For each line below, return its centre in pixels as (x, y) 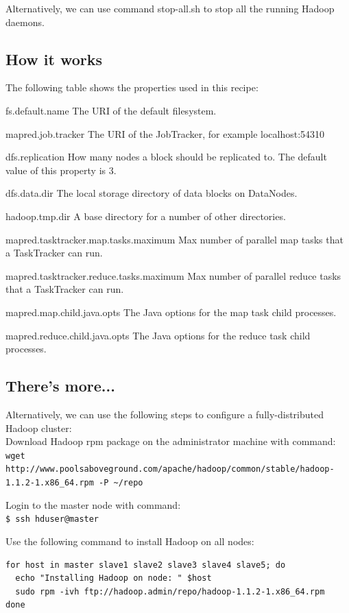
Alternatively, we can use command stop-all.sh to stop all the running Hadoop (170, 8)
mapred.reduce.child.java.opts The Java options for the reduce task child (158, 335)
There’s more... (60, 386)
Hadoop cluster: (39, 428)
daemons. (25, 22)
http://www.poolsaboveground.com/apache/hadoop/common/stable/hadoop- (170, 469)
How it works (54, 59)
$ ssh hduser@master (52, 519)
